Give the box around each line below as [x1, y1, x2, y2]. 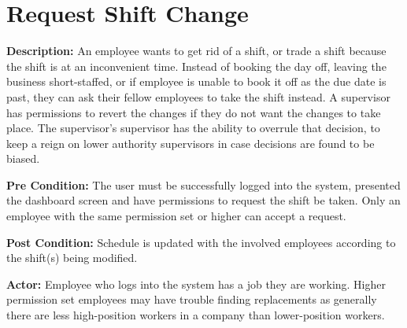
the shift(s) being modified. [6, 249, 138, 266]
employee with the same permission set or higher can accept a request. [6, 208, 346, 224]
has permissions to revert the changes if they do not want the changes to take [6, 104, 381, 120]
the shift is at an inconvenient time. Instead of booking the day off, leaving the [6, 57, 387, 74]
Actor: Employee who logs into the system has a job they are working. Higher [6, 275, 386, 292]
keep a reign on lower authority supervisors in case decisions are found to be [6, 135, 375, 151]
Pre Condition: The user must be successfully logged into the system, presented [6, 176, 401, 193]
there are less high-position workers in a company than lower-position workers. [6, 307, 385, 323]
